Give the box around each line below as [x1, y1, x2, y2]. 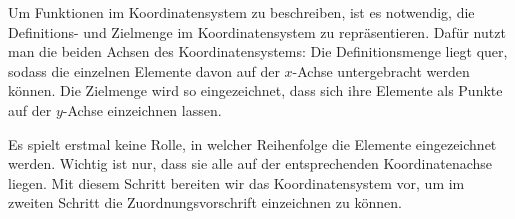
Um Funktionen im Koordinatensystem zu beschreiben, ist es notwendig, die [8, 2, 475, 22]
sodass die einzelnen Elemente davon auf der [8, 60, 280, 81]
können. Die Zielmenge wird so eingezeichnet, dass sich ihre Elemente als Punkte [8, 80, 503, 101]
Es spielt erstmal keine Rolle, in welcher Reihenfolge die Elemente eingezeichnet [8, 133, 497, 154]
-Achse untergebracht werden [292, 60, 470, 81]
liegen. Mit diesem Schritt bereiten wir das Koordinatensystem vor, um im [8, 172, 465, 193]
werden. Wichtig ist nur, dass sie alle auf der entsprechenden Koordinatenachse [8, 153, 493, 174]
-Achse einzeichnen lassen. [62, 99, 222, 120]
